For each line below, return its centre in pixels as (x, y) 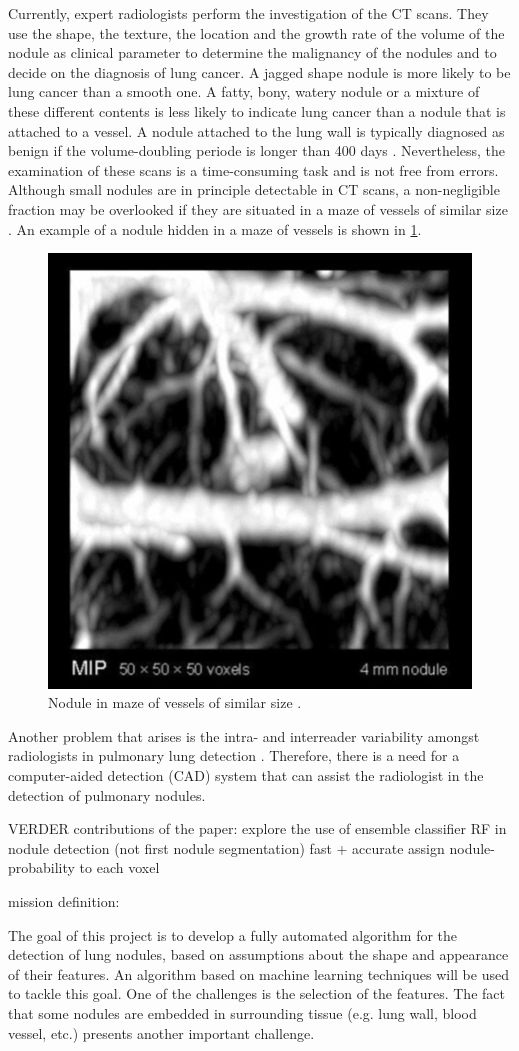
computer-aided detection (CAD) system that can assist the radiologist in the (246, 775)
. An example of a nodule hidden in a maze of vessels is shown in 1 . (215, 228)
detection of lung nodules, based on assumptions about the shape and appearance (258, 954)
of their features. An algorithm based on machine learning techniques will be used (258, 973)
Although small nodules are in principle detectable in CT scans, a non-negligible (254, 189)
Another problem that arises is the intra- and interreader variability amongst (244, 735)
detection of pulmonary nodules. (107, 794)
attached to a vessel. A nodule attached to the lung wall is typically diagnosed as (256, 130)
